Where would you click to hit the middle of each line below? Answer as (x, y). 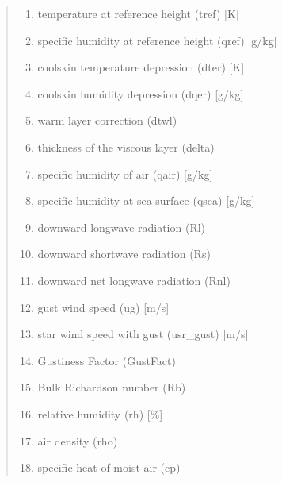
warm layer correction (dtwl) (107, 120)
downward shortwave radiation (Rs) (124, 254)
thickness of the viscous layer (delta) (126, 147)
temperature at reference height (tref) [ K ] (138, 13)
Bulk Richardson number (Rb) (112, 387)
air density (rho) (78, 440)
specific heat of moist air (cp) (109, 467)
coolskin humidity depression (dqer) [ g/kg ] (141, 93)
